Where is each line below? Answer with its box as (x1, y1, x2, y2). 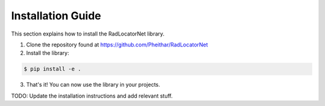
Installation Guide (11, 9, 102, 22)
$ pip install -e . (23, 66, 81, 72)
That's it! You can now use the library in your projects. (26, 81, 161, 89)
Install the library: (26, 49, 69, 57)
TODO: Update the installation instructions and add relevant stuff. (11, 92, 173, 99)
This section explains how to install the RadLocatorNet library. (11, 30, 165, 37)
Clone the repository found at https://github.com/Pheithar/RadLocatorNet (26, 41, 208, 48)
